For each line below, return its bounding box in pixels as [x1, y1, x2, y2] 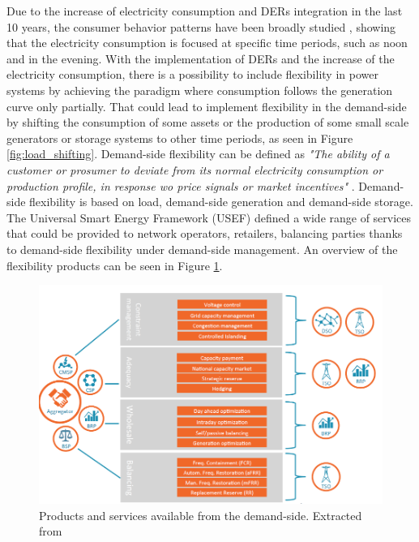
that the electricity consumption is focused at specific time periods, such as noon [6, 34, 408, 51]
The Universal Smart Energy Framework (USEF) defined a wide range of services [6, 209, 412, 226]
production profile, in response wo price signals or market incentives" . [6, 177, 355, 194]
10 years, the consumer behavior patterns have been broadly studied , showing [6, 18, 396, 35]
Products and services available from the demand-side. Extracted [39, 506, 362, 523]
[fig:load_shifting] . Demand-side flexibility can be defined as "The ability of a [6, 145, 390, 162]
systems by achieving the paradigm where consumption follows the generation [6, 81, 393, 98]
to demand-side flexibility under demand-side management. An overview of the [6, 240, 398, 257]
